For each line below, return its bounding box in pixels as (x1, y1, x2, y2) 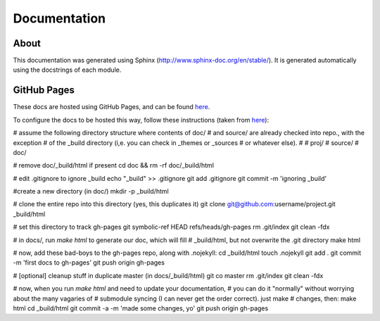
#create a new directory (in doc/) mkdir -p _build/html (13, 187, 169, 196)
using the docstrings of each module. (13, 65, 122, 74)
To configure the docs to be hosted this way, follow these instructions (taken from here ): (13, 115, 270, 124)
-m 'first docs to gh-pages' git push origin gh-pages (13, 258, 165, 267)
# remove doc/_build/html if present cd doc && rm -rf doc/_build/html (13, 161, 215, 170)
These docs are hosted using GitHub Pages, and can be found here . (13, 103, 210, 111)
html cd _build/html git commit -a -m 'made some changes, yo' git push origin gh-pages (13, 304, 269, 313)
